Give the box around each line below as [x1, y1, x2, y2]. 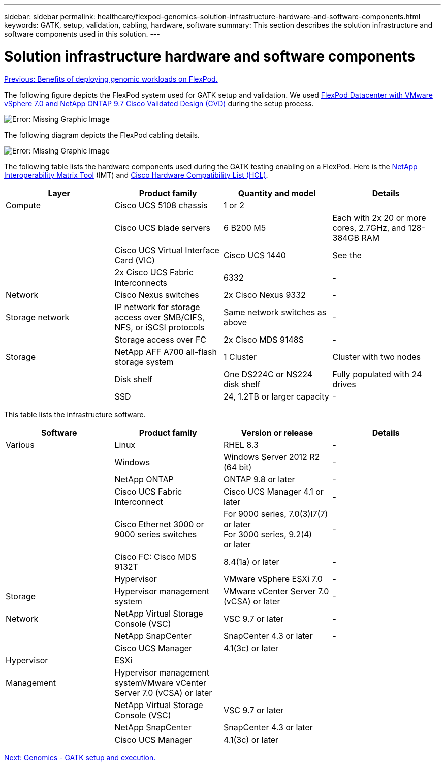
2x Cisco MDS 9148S [224, 334, 304, 345]
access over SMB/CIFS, [114, 312, 205, 322]
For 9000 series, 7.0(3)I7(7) [224, 508, 328, 519]
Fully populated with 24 [332, 369, 422, 379]
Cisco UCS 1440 [224, 250, 286, 260]
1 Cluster [224, 351, 257, 362]
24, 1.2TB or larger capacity [224, 391, 329, 402]
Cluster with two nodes [332, 351, 421, 362]
